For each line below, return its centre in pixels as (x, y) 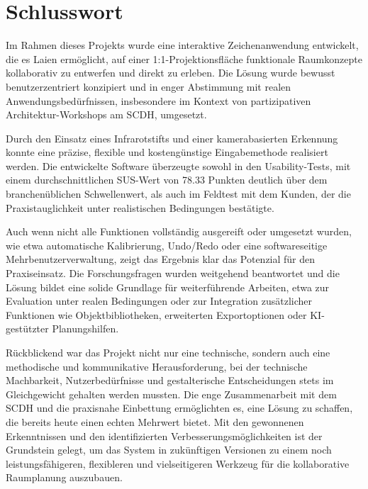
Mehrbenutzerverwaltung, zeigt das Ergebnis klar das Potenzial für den (161, 259)
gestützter (27, 328)
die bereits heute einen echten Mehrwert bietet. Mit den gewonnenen (155, 421)
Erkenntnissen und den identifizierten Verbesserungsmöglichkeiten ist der (164, 435)
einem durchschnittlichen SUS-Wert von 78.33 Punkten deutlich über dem (167, 180)
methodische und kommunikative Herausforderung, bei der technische (157, 366)
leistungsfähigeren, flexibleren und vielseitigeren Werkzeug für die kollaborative (178, 463)
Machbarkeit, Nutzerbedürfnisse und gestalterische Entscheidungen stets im (170, 380)
